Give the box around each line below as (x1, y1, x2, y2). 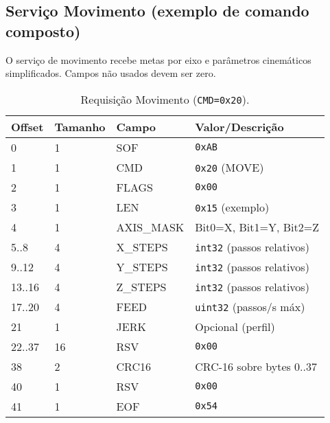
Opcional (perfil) (195, 318, 275, 334)
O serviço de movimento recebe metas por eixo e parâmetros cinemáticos (5, 52, 311, 67)
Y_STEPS (116, 258, 168, 275)
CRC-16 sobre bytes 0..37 (195, 358, 318, 374)
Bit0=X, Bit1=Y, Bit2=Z (195, 218, 319, 235)
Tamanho (54, 118, 106, 135)
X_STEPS (116, 238, 168, 255)
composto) (5, 20, 81, 41)
